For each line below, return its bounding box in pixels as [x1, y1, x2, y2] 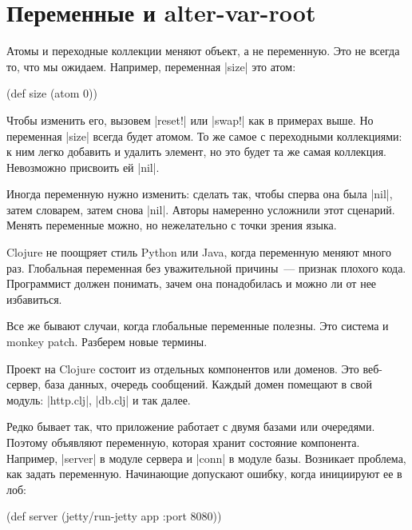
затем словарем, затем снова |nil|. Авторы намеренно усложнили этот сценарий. [6, 201, 395, 217]
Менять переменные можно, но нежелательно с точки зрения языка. [6, 217, 337, 233]
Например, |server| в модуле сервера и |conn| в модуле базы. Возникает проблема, [6, 449, 406, 466]
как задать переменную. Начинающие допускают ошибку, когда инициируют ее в [6, 465, 402, 482]
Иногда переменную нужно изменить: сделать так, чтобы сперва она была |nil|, [6, 185, 393, 202]
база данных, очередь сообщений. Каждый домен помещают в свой [44, 376, 373, 393]
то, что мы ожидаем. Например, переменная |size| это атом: [6, 58, 296, 74]
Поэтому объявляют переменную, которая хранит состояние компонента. [6, 434, 360, 450]
